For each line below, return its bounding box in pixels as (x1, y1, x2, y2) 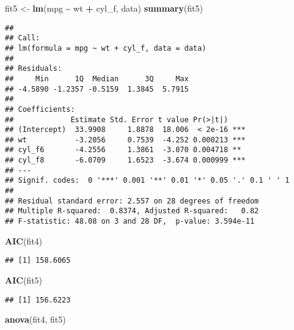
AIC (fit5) (5, 273, 43, 286)
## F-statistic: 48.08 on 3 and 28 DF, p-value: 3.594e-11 (5, 217, 255, 226)
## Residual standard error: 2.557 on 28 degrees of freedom (5, 196, 259, 205)
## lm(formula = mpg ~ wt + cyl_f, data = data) (5, 43, 207, 53)
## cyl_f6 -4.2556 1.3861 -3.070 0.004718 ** (5, 145, 241, 155)
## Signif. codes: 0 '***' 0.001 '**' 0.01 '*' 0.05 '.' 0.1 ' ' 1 (5, 176, 290, 185)
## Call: (5, 34, 40, 43)
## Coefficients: (5, 105, 75, 114)
